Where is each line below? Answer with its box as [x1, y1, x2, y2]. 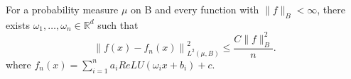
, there [317, 2, 346, 16]
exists [6, 17, 30, 32]
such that [97, 17, 139, 32]
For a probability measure [6, 2, 119, 16]
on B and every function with [131, 2, 259, 16]
